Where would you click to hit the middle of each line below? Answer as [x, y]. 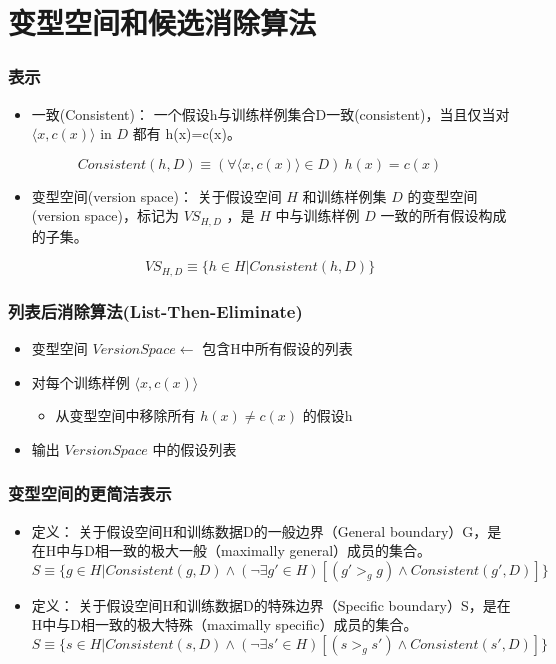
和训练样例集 [344, 195]
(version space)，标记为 [105, 215]
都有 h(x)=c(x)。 [186, 133]
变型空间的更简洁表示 [90, 493]
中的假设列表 [194, 448]
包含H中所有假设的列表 [277, 348]
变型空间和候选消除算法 [162, 22]
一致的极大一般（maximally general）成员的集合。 [270, 550]
